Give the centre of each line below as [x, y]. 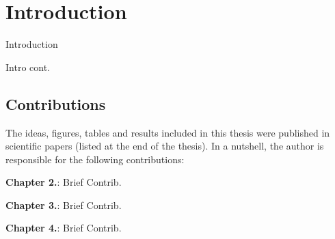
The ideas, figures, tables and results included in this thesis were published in [168, 132]
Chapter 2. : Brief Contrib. [64, 182]
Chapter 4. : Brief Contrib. [64, 228]
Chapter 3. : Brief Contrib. [64, 205]
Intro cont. [28, 67]
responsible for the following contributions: [95, 159]
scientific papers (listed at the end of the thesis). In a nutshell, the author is [165, 146]
